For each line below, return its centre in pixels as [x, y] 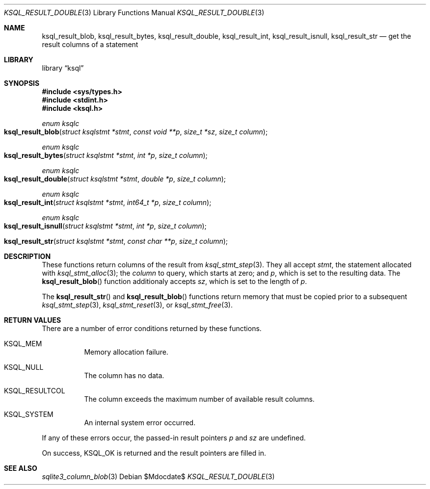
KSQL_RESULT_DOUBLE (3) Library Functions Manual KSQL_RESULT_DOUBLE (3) [134, 13]
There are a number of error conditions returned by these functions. [152, 328]
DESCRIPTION [27, 256]
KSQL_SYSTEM [29, 414]
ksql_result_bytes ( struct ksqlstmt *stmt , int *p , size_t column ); [106, 155]
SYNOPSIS [22, 83]
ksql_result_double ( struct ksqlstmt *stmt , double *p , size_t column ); [115, 179]
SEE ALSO [21, 468]
